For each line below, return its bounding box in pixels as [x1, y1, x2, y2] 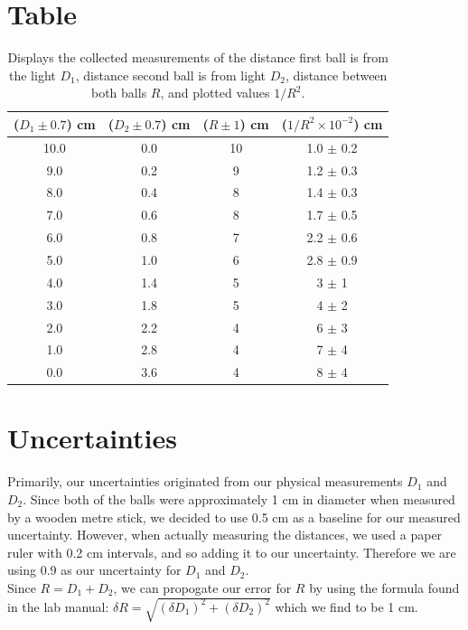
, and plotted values [160, 83, 270, 102]
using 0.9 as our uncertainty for [7, 560, 182, 579]
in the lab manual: [7, 597, 109, 616]
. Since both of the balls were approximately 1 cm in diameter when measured [23, 490, 455, 508]
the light [9, 65, 56, 84]
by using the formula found [309, 578, 460, 597]
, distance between [285, 65, 388, 84]
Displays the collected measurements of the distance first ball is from [7, 48, 388, 67]
